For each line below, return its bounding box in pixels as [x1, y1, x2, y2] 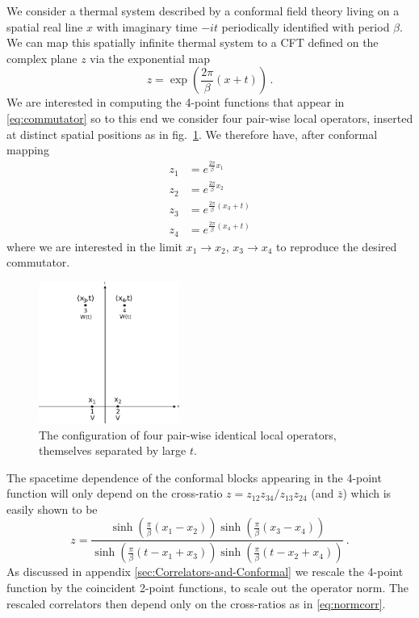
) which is [342, 485, 392, 502]
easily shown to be [6, 500, 98, 517]
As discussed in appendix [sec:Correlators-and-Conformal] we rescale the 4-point [6, 563, 404, 580]
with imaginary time [96, 18, 198, 35]
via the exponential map [90, 49, 210, 66]
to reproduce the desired [276, 238, 397, 254]
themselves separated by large [39, 442, 186, 459]
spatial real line [6, 18, 83, 35]
